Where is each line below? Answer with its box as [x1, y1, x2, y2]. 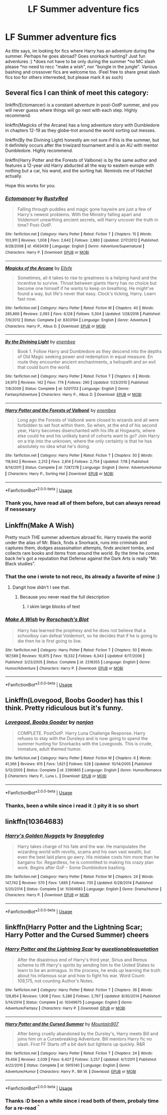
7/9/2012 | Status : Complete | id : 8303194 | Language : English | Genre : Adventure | [5, 317, 151, 322]
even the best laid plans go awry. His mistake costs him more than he [17, 854, 160, 860]
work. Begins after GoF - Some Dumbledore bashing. [17, 865, 126, 871]
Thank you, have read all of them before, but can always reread [5, 500, 161, 507]
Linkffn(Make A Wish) [5, 521, 75, 529]
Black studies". [5, 560, 36, 567]
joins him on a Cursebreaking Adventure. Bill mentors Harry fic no [17, 1036, 152, 1041]
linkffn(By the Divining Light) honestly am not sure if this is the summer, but [5, 137, 160, 143]
